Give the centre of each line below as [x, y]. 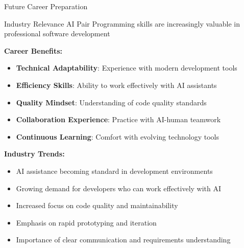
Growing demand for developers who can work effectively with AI [119, 188]
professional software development [57, 33]
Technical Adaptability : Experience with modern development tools [127, 68]
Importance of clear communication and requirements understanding [123, 240]
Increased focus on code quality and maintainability [97, 205]
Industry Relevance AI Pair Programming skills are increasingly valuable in [122, 23]
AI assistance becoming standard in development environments [114, 171]
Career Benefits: [33, 50]
